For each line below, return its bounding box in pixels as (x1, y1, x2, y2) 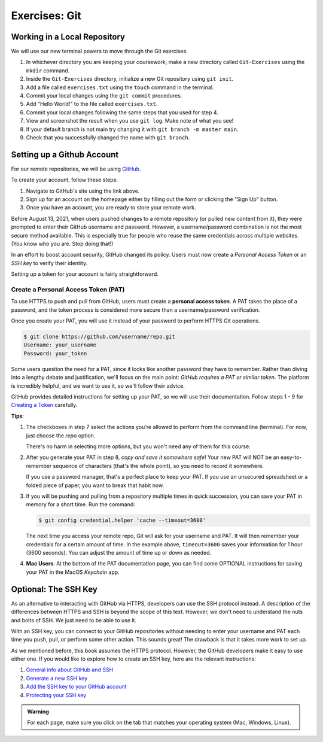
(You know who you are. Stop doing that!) (11, 240, 114, 247)
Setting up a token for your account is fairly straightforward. (11, 270, 159, 278)
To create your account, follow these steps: (11, 177, 118, 184)
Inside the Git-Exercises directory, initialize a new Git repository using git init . (26, 75, 234, 83)
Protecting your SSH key (26, 691, 87, 698)
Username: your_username (23, 342, 97, 348)
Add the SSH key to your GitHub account (26, 683, 127, 691)
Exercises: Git (11, 9, 82, 22)
